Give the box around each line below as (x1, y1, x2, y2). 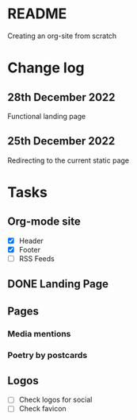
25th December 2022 (7, 134, 116, 148)
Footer (18, 245, 41, 254)
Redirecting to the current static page (7, 156, 130, 165)
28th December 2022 (7, 91, 116, 104)
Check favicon (18, 404, 67, 414)
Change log (7, 59, 85, 77)
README (7, 5, 67, 23)
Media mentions (7, 328, 71, 339)
